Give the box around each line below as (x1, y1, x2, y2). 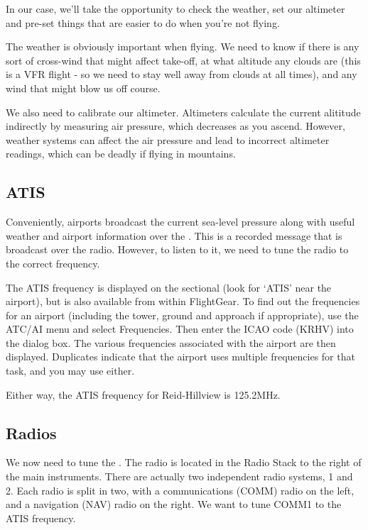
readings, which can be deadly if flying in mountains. (6, 146, 236, 161)
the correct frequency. (6, 255, 100, 270)
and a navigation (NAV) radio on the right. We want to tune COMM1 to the (6, 497, 342, 512)
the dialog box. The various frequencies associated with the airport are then (6, 335, 336, 350)
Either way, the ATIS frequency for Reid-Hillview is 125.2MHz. (6, 387, 281, 402)
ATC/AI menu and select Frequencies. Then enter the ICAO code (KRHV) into (6, 321, 354, 336)
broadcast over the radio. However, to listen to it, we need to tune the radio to (6, 242, 349, 257)
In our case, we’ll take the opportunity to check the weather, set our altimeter (6, 1, 345, 16)
